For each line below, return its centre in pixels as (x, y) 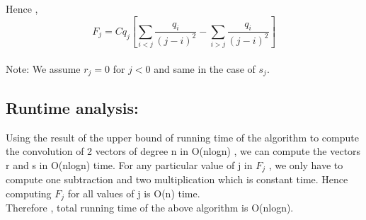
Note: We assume (43, 68)
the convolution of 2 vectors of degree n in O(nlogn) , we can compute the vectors (183, 151)
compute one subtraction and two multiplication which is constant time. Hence (177, 179)
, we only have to (306, 164)
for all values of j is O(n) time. (134, 193)
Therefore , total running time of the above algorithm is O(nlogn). (150, 208)
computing (29, 193)
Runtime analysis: (72, 107)
